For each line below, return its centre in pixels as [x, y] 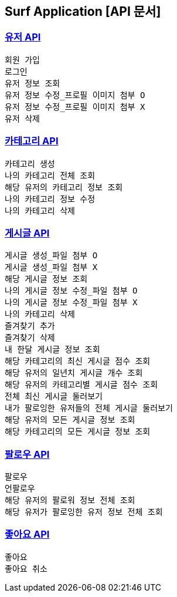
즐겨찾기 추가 [30, 326]
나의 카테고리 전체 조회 [50, 175]
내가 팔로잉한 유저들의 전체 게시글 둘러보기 [89, 408]
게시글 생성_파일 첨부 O [51, 256]
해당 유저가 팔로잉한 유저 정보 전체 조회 [84, 512]
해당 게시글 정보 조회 [46, 279]
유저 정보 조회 [33, 83]
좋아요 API [27, 534]
